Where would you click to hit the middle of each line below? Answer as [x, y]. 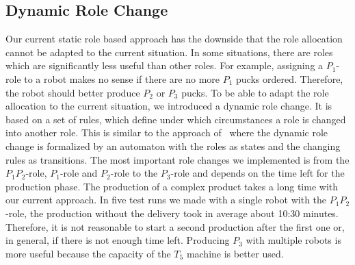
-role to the [134, 173]
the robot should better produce [73, 92]
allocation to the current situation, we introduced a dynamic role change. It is [169, 106]
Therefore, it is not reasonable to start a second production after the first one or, [175, 226]
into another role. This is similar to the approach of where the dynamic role [167, 132]
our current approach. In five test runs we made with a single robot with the [166, 200]
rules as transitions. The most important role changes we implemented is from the [177, 159]
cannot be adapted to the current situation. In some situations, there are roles [169, 52]
